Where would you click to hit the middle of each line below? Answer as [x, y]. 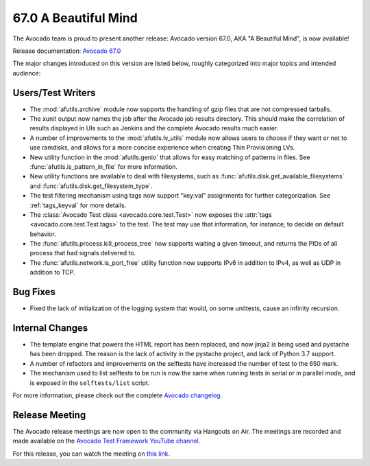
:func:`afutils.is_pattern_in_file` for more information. [104, 166]
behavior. [43, 234]
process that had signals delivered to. [83, 253]
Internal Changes [50, 328]
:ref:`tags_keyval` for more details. [78, 205]
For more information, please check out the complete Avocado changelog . [118, 395]
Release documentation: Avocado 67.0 [67, 51]
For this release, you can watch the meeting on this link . [91, 454]
